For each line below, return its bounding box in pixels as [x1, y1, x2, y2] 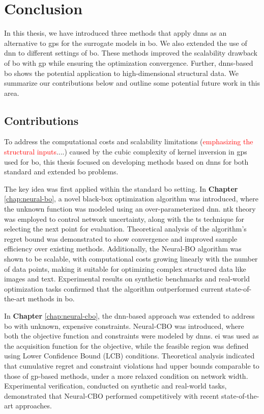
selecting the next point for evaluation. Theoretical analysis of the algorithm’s [4, 223, 247, 234]
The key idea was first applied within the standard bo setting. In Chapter [4, 183, 238, 194]
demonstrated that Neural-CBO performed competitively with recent [4, 390, 219, 401]
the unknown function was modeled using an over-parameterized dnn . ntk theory [4, 203, 256, 214]
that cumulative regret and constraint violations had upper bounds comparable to [4, 360, 259, 371]
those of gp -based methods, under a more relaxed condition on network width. [4, 370, 248, 381]
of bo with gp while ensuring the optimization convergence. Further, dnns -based [4, 57, 253, 68]
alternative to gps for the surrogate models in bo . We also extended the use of [4, 37, 247, 48]
